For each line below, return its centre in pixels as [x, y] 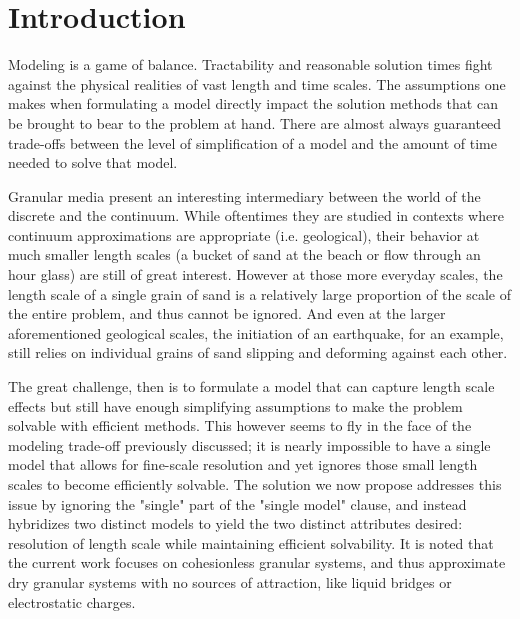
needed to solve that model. [93, 162]
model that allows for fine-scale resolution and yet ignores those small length [243, 464]
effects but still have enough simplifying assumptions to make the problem [235, 405]
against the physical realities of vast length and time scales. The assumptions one [257, 83]
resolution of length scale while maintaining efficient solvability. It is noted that [251, 542]
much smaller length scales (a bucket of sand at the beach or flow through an [244, 254]
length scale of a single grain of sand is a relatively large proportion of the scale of [260, 293]
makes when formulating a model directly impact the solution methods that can [253, 103]
